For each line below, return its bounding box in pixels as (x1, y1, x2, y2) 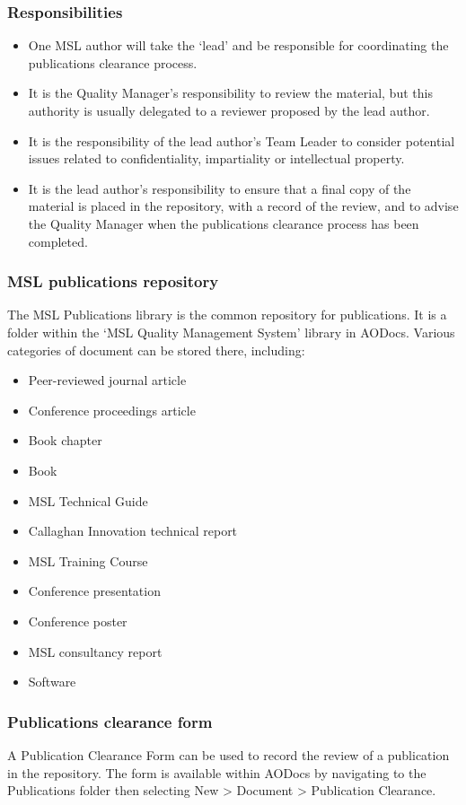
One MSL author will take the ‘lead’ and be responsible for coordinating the (28, 36, 449, 55)
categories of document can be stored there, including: (7, 340, 305, 359)
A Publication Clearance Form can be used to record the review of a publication (7, 745, 450, 764)
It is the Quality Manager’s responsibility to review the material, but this (28, 83, 433, 102)
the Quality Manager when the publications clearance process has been (28, 214, 419, 232)
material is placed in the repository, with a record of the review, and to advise (28, 197, 459, 215)
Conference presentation (28, 582, 161, 600)
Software (28, 672, 76, 691)
